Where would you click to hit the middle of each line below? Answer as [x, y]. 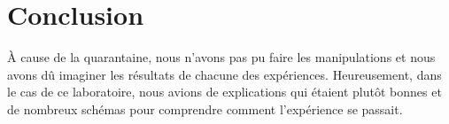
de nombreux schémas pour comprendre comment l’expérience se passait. [205, 108]
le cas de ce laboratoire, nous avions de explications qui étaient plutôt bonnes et [224, 92]
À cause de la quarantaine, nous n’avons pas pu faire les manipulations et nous [221, 57]
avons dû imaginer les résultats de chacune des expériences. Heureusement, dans [224, 74]
